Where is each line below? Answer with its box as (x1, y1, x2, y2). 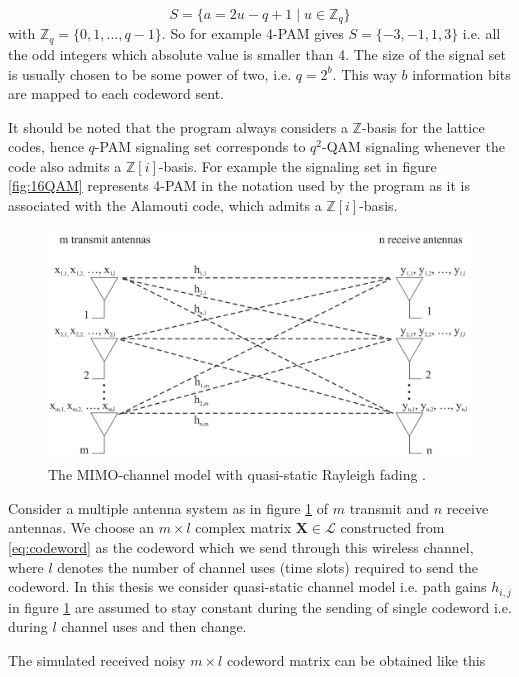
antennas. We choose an (8, 517, 154, 538)
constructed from (340, 517, 445, 538)
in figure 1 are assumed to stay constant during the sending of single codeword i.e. (8, 596, 512, 617)
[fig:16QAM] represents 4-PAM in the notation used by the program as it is (8, 175, 470, 196)
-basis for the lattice (361, 116, 485, 137)
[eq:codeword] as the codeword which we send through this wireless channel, (8, 537, 474, 558)
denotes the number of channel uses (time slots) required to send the (57, 556, 478, 577)
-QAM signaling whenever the (322, 136, 505, 157)
